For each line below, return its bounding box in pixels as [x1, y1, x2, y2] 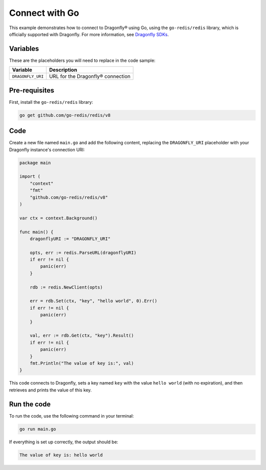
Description [49, 67, 77, 74]
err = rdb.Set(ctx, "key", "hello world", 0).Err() [30, 298, 158, 304]
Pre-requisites [9, 86, 54, 94]
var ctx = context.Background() [19, 215, 98, 221]
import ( [19, 173, 41, 179]
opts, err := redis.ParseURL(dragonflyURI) [30, 250, 136, 256]
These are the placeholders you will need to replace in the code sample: [9, 57, 156, 63]
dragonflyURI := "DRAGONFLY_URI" [30, 236, 111, 242]
